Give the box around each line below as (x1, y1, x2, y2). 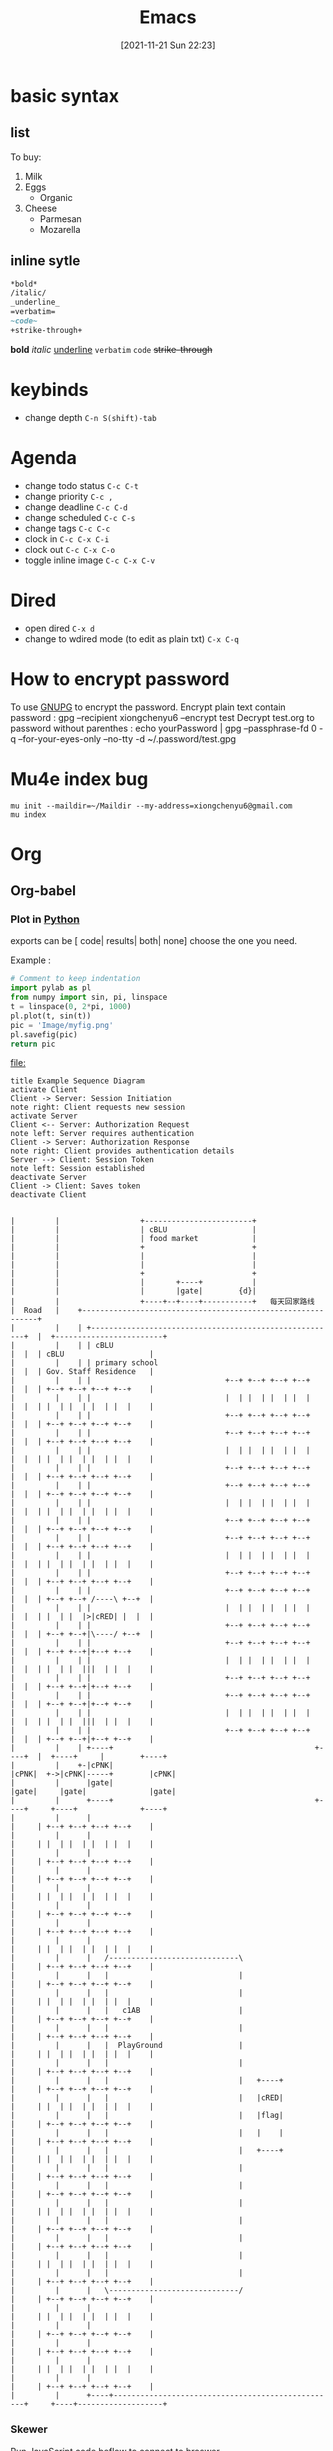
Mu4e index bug (10, 767, 149, 790)
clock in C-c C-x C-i (24, 532, 110, 545)
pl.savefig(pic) (10, 1029, 78, 1040)
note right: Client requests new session (10, 1102, 186, 1113)
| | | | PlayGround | (10, 2041, 244, 2051)
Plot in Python (10, 912, 80, 926)
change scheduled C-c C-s (24, 511, 136, 523)
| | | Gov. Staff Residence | (10, 1367, 155, 1377)
